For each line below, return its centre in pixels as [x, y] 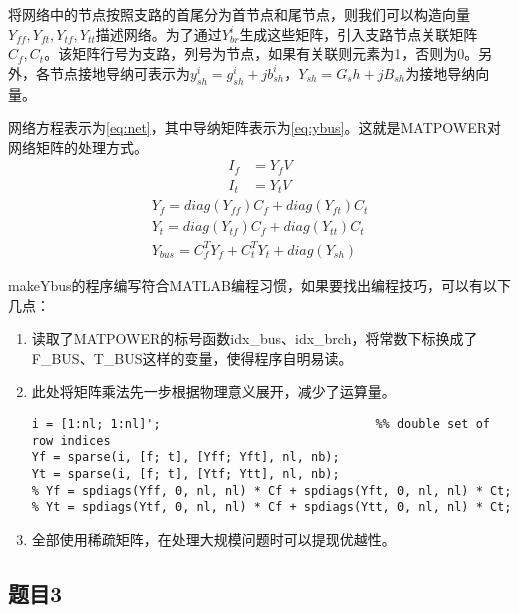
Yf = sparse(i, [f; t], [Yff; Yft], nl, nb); [185, 457]
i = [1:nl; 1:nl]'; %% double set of [260, 423]
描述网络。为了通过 [158, 33]
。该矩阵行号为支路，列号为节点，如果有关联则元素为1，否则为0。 [261, 53]
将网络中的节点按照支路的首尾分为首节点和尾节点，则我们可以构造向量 [239, 14]
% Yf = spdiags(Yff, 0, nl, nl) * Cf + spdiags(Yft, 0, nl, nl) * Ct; [271, 490]
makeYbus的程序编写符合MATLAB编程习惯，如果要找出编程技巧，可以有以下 [259, 284]
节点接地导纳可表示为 [119, 72]
